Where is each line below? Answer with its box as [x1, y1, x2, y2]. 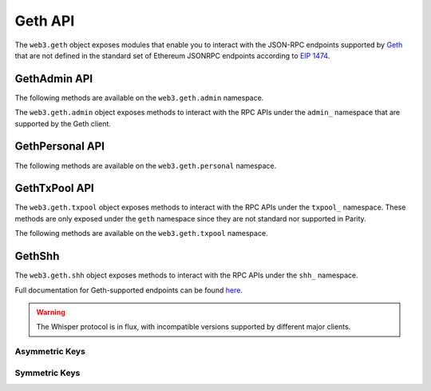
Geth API [14, 12, 75, 30]
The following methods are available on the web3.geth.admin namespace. [14, 93, 264, 102]
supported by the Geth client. [14, 118, 112, 128]
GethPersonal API [14, 140, 105, 154]
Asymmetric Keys [14, 346, 85, 357]
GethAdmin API [14, 72, 93, 86]
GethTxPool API [14, 182, 95, 195]
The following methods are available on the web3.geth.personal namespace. [14, 161, 277, 170]
